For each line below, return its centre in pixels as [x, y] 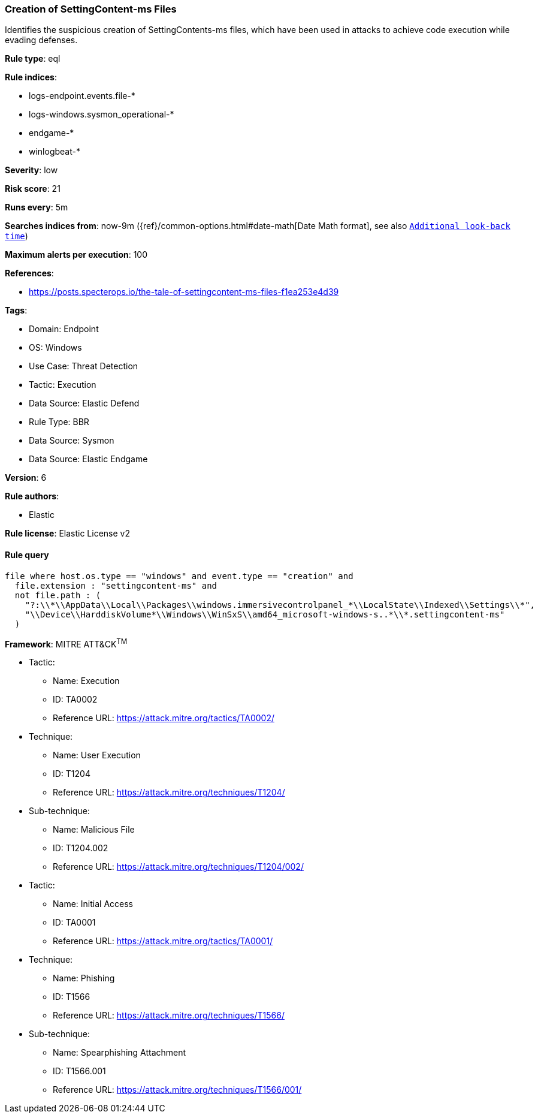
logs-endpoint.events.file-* [82, 96]
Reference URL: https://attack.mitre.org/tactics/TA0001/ [163, 941]
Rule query [27, 555]
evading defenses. [41, 40]
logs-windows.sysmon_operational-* [102, 114]
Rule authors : [32, 496]
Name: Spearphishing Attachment [120, 1053]
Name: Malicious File [94, 830]
